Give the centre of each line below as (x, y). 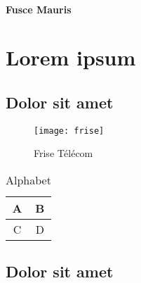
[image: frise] (69, 131)
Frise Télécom (63, 153)
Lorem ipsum (71, 57)
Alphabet (28, 180)
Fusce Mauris (39, 9)
